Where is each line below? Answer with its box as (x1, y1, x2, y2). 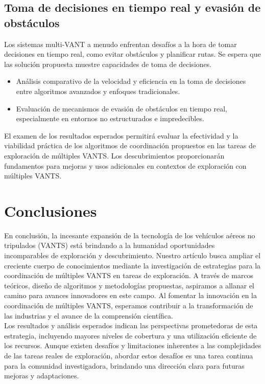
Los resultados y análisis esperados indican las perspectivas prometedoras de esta (4, 320, 258, 331)
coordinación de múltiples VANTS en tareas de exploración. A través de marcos (4, 270, 254, 281)
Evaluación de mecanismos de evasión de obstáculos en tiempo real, (16, 103, 227, 114)
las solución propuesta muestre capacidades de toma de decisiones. (4, 58, 212, 69)
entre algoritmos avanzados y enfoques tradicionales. (16, 85, 180, 96)
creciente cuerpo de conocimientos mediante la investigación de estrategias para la (4, 260, 261, 270)
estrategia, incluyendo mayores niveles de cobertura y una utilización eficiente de (4, 330, 257, 341)
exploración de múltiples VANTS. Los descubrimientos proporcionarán (4, 150, 225, 161)
